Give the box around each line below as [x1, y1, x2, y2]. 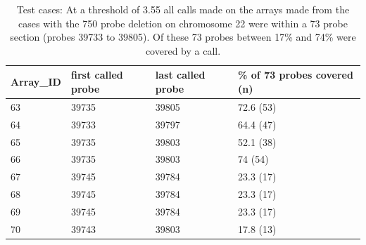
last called [155, 67, 206, 82]
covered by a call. [145, 43, 221, 58]
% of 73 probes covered [238, 67, 353, 82]
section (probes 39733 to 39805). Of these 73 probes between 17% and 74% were [10, 29, 356, 44]
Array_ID [11, 74, 61, 89]
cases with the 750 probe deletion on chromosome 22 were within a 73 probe [18, 15, 348, 30]
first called [70, 67, 123, 82]
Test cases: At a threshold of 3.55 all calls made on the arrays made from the [16, 2, 350, 16]
